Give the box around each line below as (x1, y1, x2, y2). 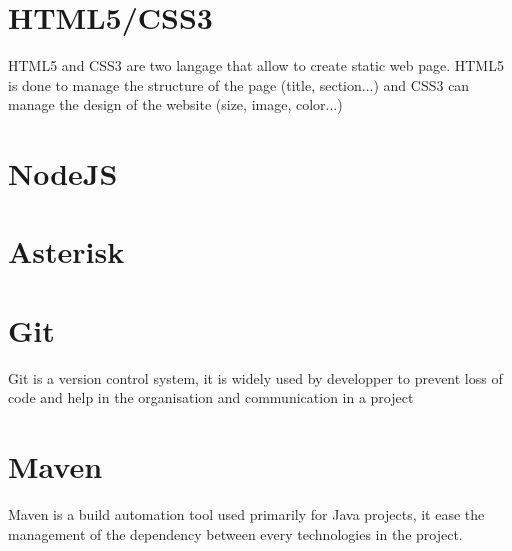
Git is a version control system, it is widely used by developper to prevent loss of (8, 367, 503, 388)
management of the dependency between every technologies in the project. (8, 523, 463, 544)
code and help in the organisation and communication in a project (8, 387, 414, 408)
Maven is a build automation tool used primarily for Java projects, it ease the (8, 504, 485, 525)
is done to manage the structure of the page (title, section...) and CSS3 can (8, 74, 470, 95)
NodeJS (8, 153, 118, 194)
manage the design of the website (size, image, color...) (8, 94, 343, 115)
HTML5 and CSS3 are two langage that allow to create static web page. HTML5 (8, 55, 504, 76)
